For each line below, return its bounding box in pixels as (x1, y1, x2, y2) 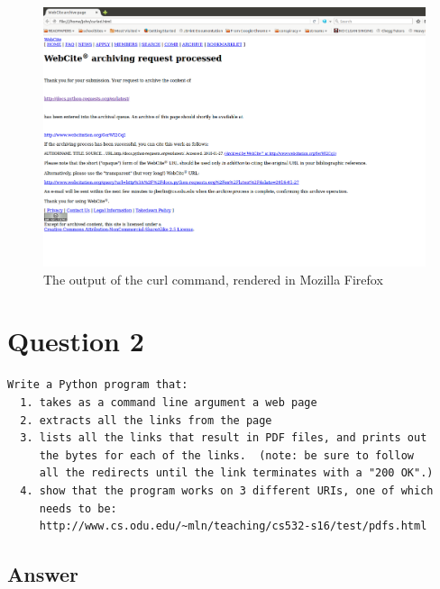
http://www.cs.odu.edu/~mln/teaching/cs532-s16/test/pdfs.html (39, 520, 427, 533)
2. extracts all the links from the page (20, 413, 272, 427)
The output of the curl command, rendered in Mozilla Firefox (43, 269, 383, 288)
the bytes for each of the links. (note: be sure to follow (39, 449, 415, 462)
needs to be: (39, 502, 117, 515)
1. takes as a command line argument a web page (20, 395, 317, 409)
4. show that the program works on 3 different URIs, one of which (20, 484, 434, 497)
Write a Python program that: (7, 378, 188, 392)
